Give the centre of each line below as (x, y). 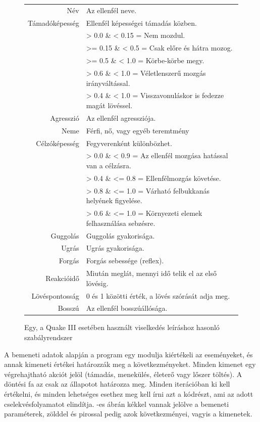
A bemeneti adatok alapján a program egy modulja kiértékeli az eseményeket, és (128, 354)
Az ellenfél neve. (111, 10)
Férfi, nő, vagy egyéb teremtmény (138, 130)
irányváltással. (108, 83)
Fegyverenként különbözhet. (129, 143)
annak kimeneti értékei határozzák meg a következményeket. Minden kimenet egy (130, 364)
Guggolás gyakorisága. (120, 235)
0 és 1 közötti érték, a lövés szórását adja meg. (158, 295)
